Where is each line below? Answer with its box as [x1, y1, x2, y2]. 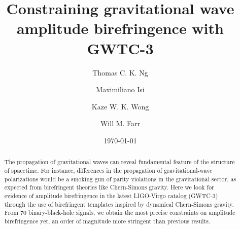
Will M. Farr [100, 118, 141, 129]
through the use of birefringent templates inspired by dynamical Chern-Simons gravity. [4, 200, 234, 208]
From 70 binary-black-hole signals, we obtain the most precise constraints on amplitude [4, 208, 235, 217]
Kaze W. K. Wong [91, 101, 149, 111]
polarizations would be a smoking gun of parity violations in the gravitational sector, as [4, 174, 236, 183]
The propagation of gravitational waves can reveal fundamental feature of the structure [4, 158, 235, 166]
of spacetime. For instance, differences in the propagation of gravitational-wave [4, 166, 213, 174]
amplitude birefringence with [17, 18, 224, 39]
